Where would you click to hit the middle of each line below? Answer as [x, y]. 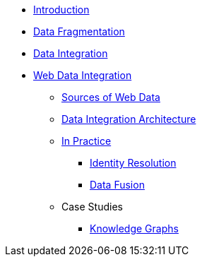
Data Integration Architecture [129, 119]
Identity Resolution [133, 163]
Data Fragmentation [79, 31]
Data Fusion [117, 185]
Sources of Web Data [111, 97]
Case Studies [92, 207]
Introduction [61, 10]
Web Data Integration [83, 75]
